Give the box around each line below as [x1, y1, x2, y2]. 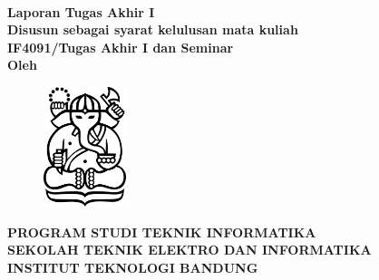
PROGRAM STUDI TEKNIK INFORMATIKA [7, 222, 316, 241]
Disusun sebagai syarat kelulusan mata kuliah [7, 20, 298, 39]
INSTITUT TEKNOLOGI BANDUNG [7, 258, 258, 277]
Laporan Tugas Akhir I [7, 2, 155, 21]
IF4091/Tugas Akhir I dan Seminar [7, 37, 234, 56]
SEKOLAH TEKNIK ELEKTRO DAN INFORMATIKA [7, 240, 372, 259]
